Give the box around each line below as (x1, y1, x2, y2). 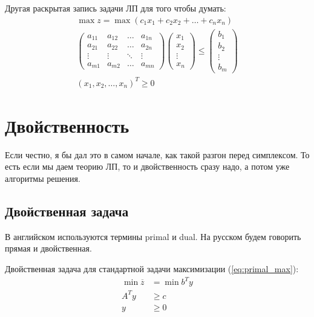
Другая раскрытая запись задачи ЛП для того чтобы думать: (5, 2, 226, 14)
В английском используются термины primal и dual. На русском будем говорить (5, 230, 301, 242)
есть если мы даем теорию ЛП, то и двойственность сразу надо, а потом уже (5, 160, 290, 173)
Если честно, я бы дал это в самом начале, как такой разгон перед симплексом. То (5, 148, 310, 161)
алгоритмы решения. (5, 172, 80, 185)
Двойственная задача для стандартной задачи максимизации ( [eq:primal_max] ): (5, 262, 299, 275)
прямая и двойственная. (5, 242, 92, 255)
